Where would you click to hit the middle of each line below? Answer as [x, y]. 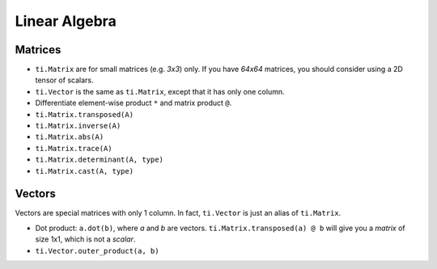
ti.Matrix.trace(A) [74, 148]
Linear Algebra [66, 21]
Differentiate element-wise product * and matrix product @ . [134, 103]
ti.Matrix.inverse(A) [78, 126]
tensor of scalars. [64, 80]
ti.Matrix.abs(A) [70, 137]
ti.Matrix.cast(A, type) [84, 171]
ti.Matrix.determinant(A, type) [99, 160]
